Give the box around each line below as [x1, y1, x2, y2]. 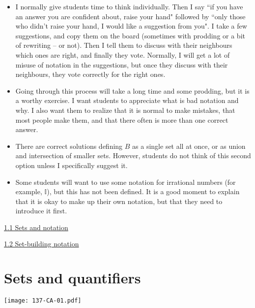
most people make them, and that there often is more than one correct [15, 114, 228, 125]
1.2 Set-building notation [4, 239, 79, 249]
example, [15, 186, 42, 197]
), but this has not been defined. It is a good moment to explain [47, 186, 240, 197]
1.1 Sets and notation [4, 222, 68, 232]
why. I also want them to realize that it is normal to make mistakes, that [15, 104, 235, 115]
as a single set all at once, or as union [132, 140, 246, 151]
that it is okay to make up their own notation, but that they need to [15, 196, 223, 206]
